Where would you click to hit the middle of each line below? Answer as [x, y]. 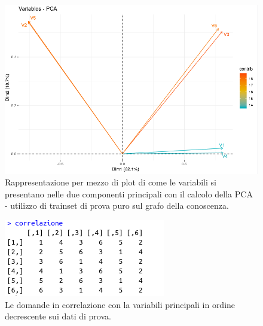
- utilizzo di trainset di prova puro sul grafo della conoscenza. [117, 205]
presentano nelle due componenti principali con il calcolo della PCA [129, 194]
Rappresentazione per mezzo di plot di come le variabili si [111, 182]
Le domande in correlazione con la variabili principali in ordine [120, 304]
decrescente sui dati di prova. [58, 316]
